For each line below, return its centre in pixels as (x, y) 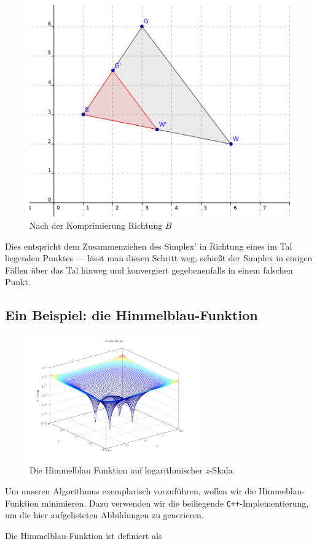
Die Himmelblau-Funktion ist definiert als (84, 535)
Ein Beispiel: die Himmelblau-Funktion (131, 315)
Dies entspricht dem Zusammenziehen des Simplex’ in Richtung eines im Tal (149, 246)
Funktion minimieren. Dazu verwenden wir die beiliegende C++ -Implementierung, (157, 503)
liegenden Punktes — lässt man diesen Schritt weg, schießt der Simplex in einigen (159, 258)
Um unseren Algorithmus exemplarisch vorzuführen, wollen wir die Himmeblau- (155, 490)
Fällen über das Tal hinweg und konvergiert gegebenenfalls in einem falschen (149, 270)
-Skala (221, 470)
